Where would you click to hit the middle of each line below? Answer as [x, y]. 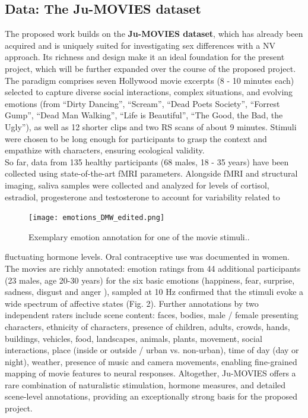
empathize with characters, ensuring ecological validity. [105, 150]
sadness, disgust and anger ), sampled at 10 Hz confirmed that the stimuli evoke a [154, 292]
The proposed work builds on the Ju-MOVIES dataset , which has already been [154, 34]
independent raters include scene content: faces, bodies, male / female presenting [152, 315]
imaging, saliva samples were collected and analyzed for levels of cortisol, [137, 185]
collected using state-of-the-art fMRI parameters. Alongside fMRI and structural [151, 173]
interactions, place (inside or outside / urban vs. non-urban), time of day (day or [152, 350]
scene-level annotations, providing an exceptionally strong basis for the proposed [151, 396]
